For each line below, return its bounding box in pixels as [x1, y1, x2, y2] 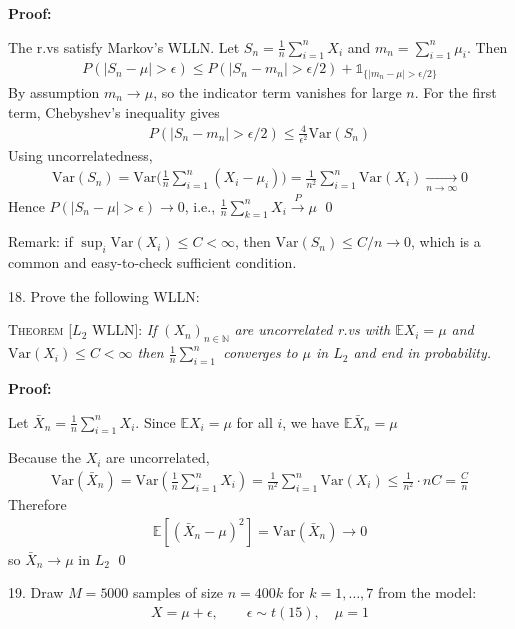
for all [236, 411, 273, 432]
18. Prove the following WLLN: [8, 285, 200, 306]
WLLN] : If [91, 319, 157, 340]
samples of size [133, 582, 224, 603]
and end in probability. [353, 342, 492, 363]
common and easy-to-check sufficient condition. [8, 252, 297, 273]
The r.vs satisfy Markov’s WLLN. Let [8, 36, 240, 57]
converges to [223, 342, 298, 363]
